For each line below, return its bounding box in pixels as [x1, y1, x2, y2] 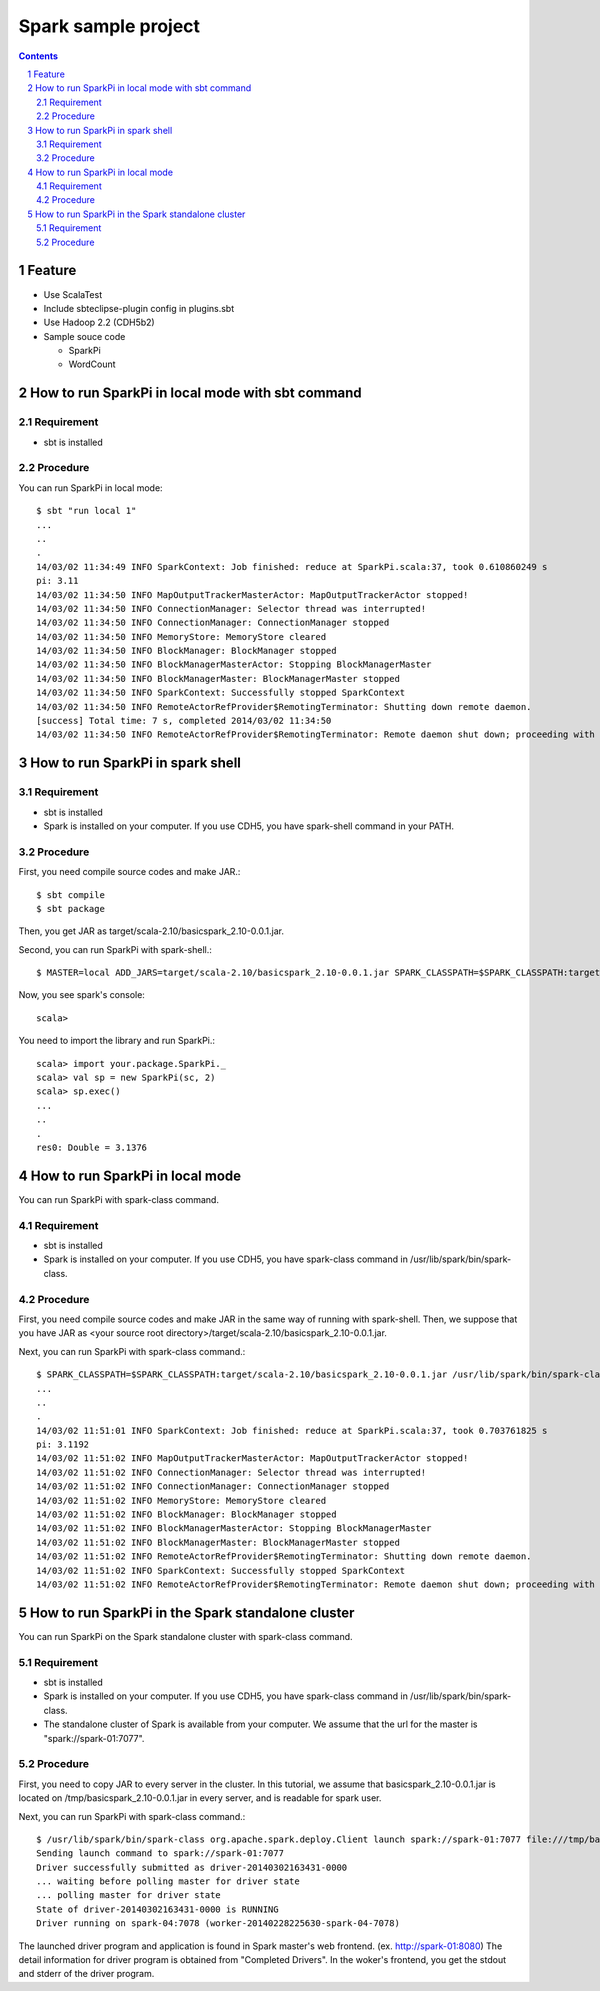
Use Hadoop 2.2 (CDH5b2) [43, 316, 155, 329]
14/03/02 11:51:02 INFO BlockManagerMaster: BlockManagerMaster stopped [36, 1536, 400, 1548]
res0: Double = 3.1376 [36, 1141, 148, 1153]
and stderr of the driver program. [18, 1968, 155, 1980]
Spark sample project [18, 15, 200, 37]
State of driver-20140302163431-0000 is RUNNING [36, 1903, 279, 1915]
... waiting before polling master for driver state [36, 1876, 300, 1887]
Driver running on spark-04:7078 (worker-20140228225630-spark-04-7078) [36, 1918, 400, 1929]
